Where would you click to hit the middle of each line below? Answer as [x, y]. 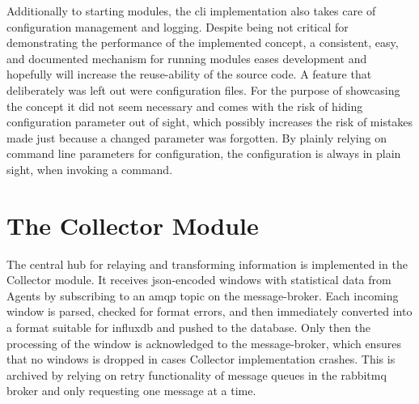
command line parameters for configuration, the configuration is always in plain [204, 153]
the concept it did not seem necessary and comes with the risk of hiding [185, 106]
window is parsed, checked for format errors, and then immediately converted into [209, 311]
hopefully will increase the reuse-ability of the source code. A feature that [189, 74]
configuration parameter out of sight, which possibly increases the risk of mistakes [210, 122]
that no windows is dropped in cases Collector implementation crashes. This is [201, 359]
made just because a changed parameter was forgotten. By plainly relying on [197, 137]
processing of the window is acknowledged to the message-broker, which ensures [204, 343]
